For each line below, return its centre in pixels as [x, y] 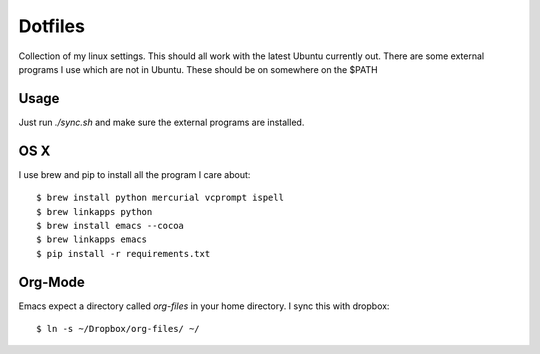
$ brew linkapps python [94, 211]
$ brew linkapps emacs [92, 239]
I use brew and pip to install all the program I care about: [134, 174]
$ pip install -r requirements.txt [123, 253]
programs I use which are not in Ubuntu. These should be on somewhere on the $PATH [198, 69]
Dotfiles [51, 26]
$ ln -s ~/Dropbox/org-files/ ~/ [118, 328]
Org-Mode [51, 281]
